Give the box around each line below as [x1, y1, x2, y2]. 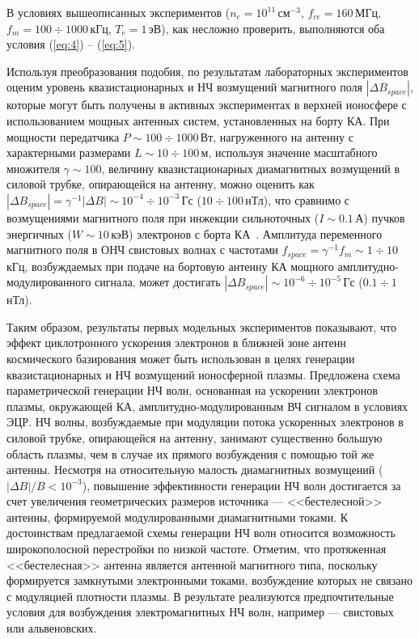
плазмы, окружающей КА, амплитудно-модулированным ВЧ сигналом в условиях [6, 397, 408, 414]
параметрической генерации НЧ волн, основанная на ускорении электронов [6, 382, 378, 399]
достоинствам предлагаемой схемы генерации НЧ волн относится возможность [6, 524, 396, 541]
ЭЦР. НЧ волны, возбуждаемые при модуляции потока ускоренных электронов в [6, 413, 404, 430]
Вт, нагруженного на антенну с [200, 128, 353, 145]
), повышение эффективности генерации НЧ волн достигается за [82, 476, 401, 493]
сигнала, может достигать [95, 273, 221, 290]
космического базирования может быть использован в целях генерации [6, 349, 355, 366]
